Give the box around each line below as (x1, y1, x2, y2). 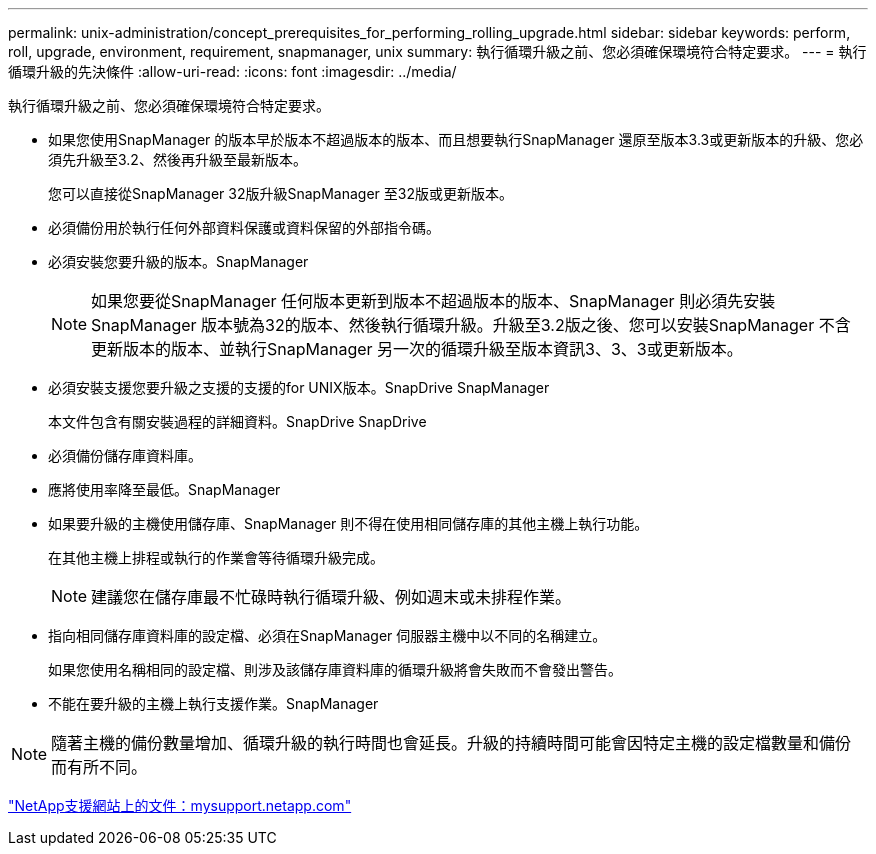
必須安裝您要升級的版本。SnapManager (48, 253, 309, 270)
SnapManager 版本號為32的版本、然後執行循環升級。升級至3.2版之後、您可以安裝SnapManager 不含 (91, 315, 851, 335)
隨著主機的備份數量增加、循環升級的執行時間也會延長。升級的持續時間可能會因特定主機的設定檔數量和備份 (51, 733, 852, 753)
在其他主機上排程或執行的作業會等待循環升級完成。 (48, 549, 384, 566)
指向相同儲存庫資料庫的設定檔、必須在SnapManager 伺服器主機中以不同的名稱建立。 (48, 627, 607, 644)
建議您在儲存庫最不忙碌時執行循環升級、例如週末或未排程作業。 (91, 587, 572, 607)
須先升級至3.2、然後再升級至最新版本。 (48, 151, 307, 168)
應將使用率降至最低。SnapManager (48, 481, 281, 498)
